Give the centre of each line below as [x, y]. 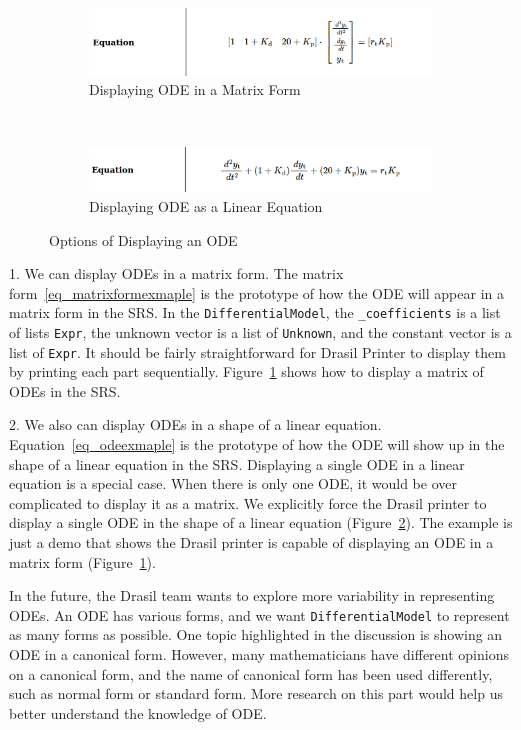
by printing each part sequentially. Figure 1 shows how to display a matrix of [246, 371]
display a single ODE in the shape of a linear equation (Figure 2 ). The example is [261, 522]
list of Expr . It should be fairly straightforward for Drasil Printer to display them [257, 351]
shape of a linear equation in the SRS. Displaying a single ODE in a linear [237, 463]
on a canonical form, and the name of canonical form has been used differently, [251, 673]
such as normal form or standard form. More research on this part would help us [256, 693]
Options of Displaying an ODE [143, 239]
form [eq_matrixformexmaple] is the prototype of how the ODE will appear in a [256, 292]
